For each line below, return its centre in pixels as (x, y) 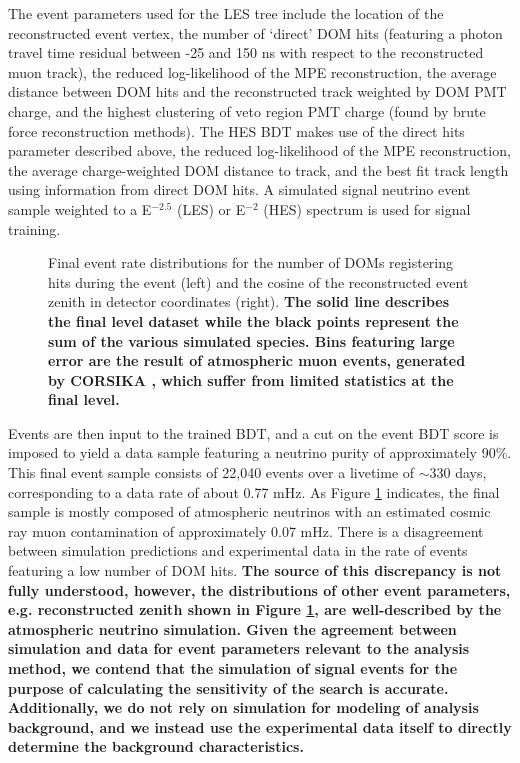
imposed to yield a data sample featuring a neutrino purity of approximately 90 (252, 452)
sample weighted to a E (80, 208)
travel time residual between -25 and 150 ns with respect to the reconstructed (246, 52)
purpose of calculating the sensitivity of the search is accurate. (228, 687)
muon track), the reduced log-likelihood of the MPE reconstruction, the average (252, 71)
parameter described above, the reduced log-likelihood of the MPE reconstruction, (259, 150)
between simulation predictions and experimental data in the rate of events (238, 550)
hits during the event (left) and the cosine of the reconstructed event (258, 281)
